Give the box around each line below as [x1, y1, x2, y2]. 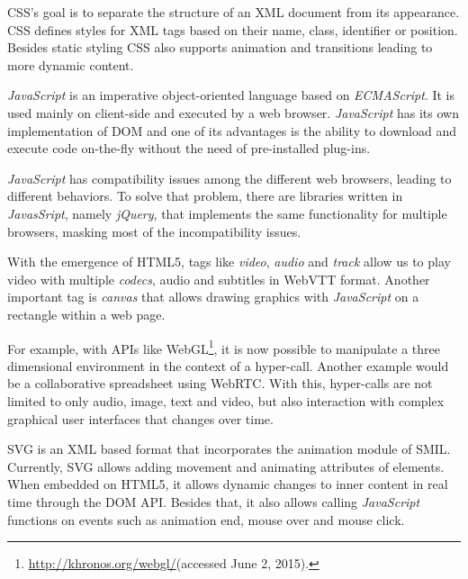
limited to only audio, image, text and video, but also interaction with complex [7, 391, 445, 410]
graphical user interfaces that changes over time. [7, 409, 274, 428]
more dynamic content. [7, 55, 134, 74]
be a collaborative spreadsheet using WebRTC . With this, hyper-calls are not [7, 374, 433, 393]
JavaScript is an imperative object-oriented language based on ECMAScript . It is [7, 86, 455, 104]
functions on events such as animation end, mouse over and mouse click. [7, 510, 405, 529]
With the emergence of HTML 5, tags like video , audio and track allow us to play [7, 252, 451, 271]
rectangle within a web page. [7, 304, 166, 323]
